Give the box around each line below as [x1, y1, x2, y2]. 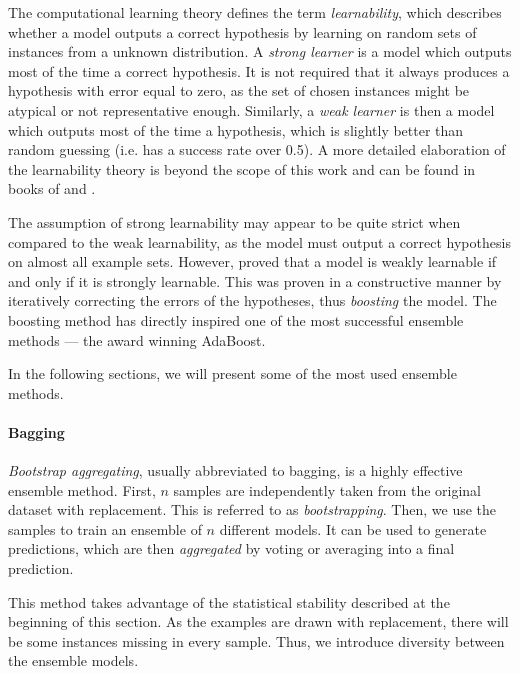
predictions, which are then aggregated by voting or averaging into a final [8, 538, 455, 559]
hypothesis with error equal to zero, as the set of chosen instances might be [8, 80, 470, 101]
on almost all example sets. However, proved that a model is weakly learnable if [8, 251, 497, 272]
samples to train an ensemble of [8, 518, 202, 539]
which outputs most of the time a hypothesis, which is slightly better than [8, 119, 464, 140]
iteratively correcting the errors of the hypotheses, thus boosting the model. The [8, 290, 497, 311]
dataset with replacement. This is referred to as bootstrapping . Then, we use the [8, 499, 497, 520]
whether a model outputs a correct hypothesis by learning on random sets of [8, 21, 477, 42]
